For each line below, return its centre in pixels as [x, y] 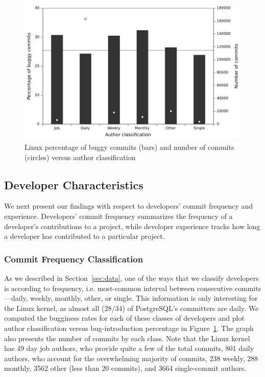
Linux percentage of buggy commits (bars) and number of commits [129, 147]
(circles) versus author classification [80, 157]
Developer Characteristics [74, 184]
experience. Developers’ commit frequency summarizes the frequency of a [118, 216]
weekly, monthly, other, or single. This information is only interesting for [144, 298]
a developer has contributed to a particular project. [85, 236]
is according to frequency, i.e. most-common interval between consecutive [118, 288]
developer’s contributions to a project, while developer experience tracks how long [132, 226]
